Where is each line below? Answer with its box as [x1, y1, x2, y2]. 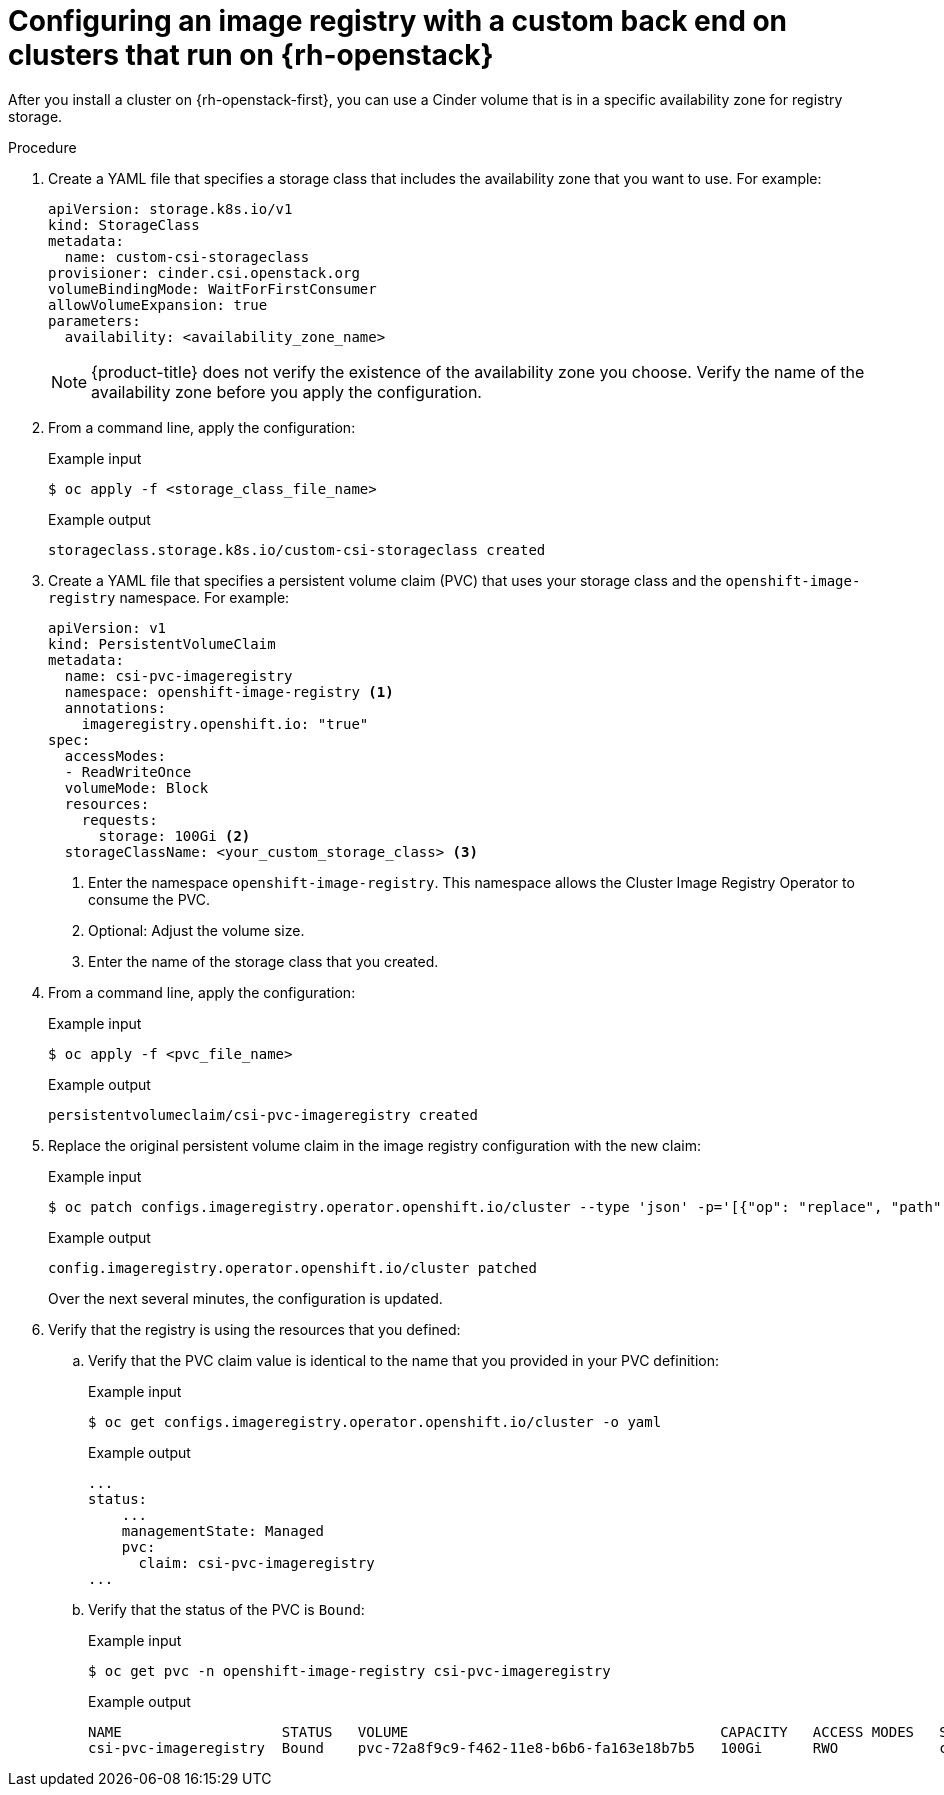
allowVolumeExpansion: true [48, 296, 268, 313]
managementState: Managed [121, 1522, 325, 1539]
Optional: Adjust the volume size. [88, 921, 305, 939]
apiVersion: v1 [48, 619, 167, 636]
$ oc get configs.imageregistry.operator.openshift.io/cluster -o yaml [88, 1413, 662, 1430]
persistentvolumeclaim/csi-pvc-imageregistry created [48, 1106, 478, 1123]
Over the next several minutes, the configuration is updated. [48, 1289, 443, 1307]
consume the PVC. [88, 890, 211, 908]
